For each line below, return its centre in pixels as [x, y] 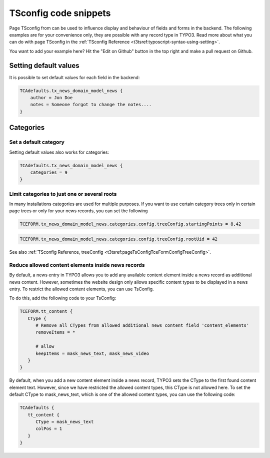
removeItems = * [55, 332]
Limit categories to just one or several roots [63, 194]
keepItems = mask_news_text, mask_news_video [92, 353]
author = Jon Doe [51, 98]
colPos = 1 [49, 429]
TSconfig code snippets [60, 13]
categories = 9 [49, 172]
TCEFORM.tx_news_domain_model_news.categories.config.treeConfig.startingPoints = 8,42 [130, 224]
